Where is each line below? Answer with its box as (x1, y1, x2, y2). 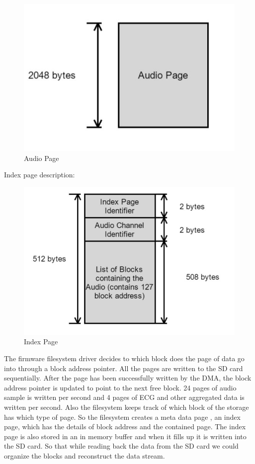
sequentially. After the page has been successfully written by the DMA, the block (4, 373, 252, 383)
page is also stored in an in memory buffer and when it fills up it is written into (4, 431, 247, 441)
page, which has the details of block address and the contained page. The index (4, 421, 246, 432)
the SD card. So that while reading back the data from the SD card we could (4, 441, 239, 451)
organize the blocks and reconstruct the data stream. (4, 450, 165, 461)
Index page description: (4, 169, 75, 180)
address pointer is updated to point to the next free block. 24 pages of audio (4, 382, 237, 392)
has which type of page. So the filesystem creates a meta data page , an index (4, 411, 241, 422)
